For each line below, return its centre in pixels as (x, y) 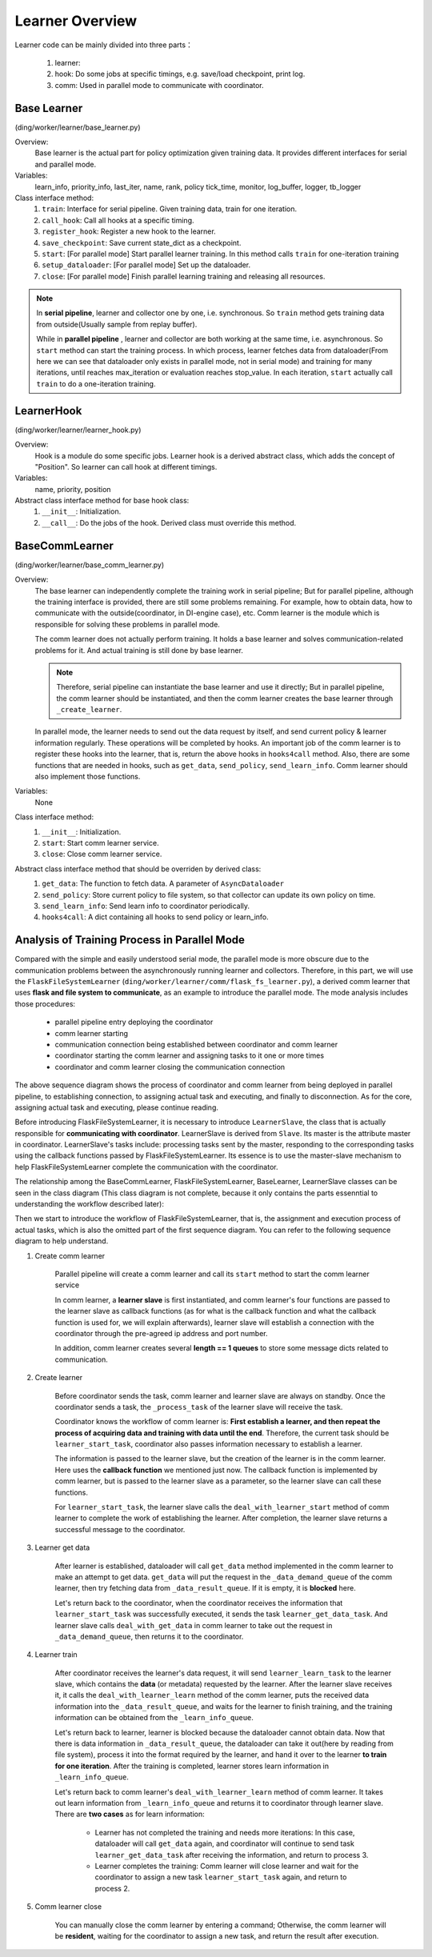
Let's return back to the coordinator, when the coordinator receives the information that (199, 1603)
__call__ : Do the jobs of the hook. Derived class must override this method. (169, 522)
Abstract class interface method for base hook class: (102, 501)
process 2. (112, 1888)
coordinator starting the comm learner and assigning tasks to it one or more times (189, 1055)
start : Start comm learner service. (100, 842)
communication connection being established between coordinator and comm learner (196, 1044)
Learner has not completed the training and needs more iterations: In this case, (225, 1832)
